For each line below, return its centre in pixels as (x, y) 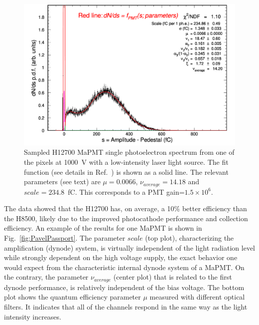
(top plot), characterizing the (190, 238)
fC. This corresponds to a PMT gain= (126, 191)
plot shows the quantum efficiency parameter (72, 297)
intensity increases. (33, 316)
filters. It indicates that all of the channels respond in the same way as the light (126, 307)
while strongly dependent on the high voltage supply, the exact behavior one (121, 257)
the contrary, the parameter (46, 277)
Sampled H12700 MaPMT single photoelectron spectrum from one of (129, 152)
